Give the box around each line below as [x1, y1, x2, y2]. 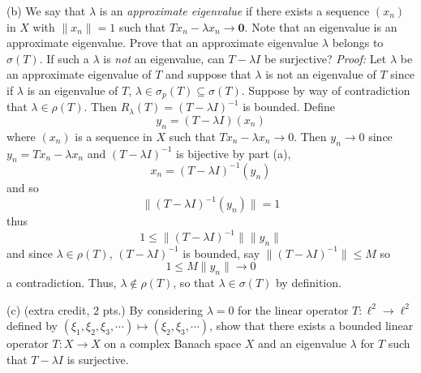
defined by [6, 317, 58, 334]
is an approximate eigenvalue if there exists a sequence [99, 2, 370, 19]
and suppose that [165, 66, 251, 83]
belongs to [332, 34, 384, 51]
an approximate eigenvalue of [6, 66, 152, 83]
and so [6, 178, 39, 195]
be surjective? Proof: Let [264, 49, 387, 66]
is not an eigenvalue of [265, 66, 376, 83]
